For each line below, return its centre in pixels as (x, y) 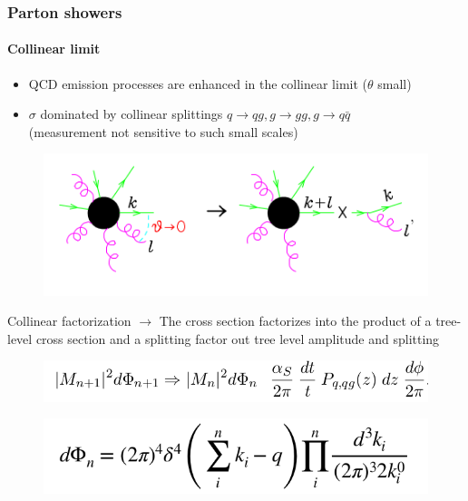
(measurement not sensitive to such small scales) (163, 131)
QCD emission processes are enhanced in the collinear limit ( (198, 83)
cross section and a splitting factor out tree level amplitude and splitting (238, 338)
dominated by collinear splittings (132, 114)
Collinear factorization (69, 321)
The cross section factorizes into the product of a (295, 321)
